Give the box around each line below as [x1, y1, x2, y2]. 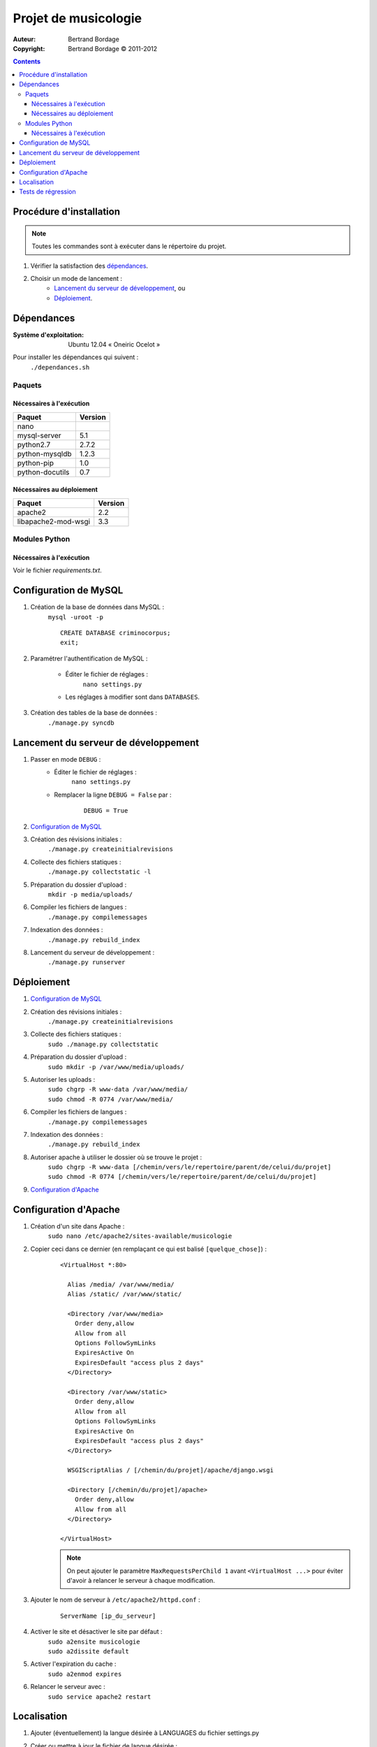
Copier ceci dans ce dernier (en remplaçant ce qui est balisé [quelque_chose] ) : [30, 1245, 267, 1253]
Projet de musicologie [13, 10, 142, 26]
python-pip [17, 458, 54, 467]
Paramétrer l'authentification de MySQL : [30, 654, 148, 662]
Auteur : [13, 35, 36, 43]
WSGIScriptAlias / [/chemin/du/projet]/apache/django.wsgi [67, 1466, 274, 1474]
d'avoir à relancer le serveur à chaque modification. [66, 1576, 216, 1585]
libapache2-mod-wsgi [17, 516, 91, 526]
